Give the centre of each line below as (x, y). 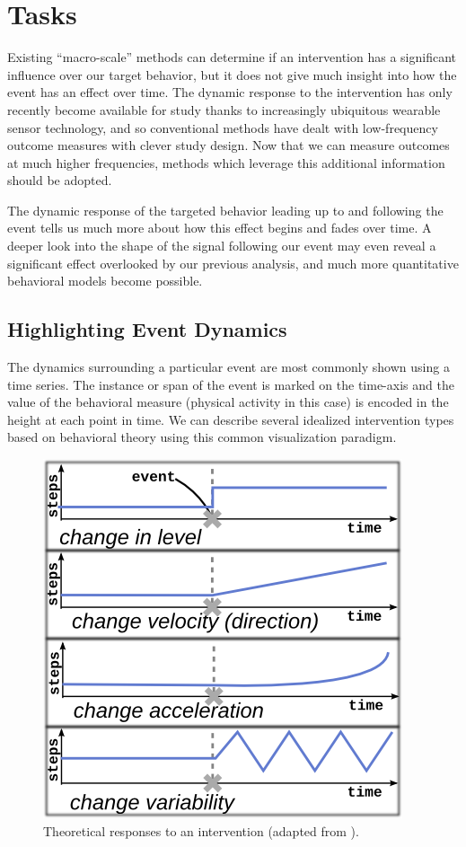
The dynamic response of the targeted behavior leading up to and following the (225, 210)
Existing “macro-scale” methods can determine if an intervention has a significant (232, 57)
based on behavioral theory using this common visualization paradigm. (202, 437)
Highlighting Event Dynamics (147, 329)
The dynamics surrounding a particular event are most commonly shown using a (229, 367)
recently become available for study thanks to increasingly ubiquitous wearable (224, 109)
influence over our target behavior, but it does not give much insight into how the (232, 74)
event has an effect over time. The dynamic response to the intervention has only (230, 92)
